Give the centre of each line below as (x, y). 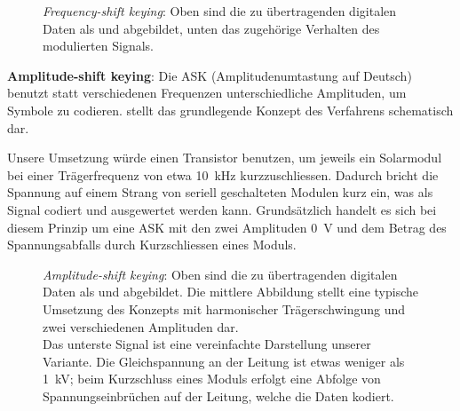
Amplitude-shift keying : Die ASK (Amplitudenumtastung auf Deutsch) (210, 75)
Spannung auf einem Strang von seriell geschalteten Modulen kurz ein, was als (220, 192)
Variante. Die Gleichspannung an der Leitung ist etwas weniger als (224, 361)
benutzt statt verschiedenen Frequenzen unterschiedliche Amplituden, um (207, 93)
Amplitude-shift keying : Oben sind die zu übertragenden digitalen (220, 274)
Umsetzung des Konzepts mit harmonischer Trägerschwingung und (224, 308)
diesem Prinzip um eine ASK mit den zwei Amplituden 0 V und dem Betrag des (227, 227)
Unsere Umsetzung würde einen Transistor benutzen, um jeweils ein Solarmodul (225, 158)
